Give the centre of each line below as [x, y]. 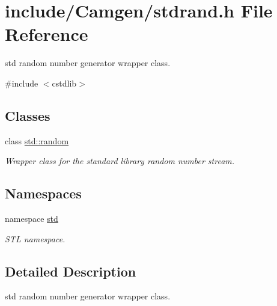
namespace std [32, 219]
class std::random [37, 140]
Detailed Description [71, 271]
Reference [47, 34]
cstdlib [64, 83]
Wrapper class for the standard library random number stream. [120, 161]
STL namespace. [35, 238]
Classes [28, 115]
